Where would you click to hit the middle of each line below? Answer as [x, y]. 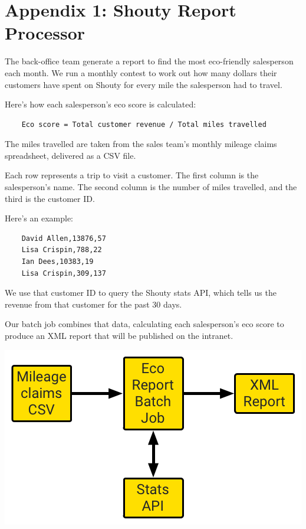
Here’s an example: [39, 218]
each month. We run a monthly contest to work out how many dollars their [141, 72]
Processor [45, 33]
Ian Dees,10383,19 [57, 262]
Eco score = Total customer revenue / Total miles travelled [144, 124]
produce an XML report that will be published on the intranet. [119, 335]
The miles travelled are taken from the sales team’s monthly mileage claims [141, 144]
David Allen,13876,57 [64, 238]
